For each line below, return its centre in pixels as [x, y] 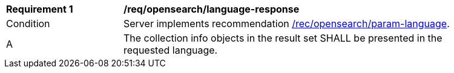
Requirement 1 [40, 9]
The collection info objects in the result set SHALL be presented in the [283, 38]
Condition [28, 24]
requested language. [171, 50]
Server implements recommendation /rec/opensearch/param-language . [287, 24]
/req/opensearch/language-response [212, 9]
